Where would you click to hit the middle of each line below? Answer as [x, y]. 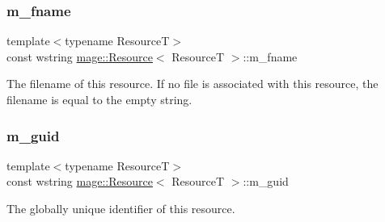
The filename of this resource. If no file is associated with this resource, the [192, 84]
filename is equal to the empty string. [99, 99]
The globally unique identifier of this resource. [121, 208]
